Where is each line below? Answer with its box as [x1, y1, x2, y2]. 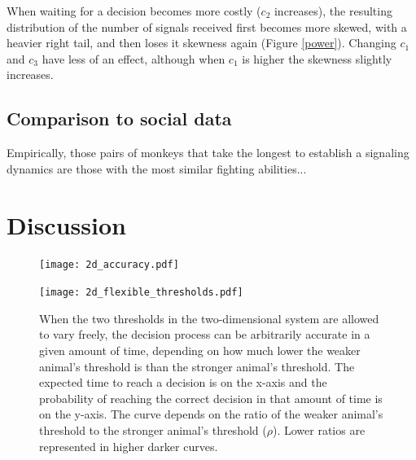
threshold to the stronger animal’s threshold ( [39, 421, 267, 438]
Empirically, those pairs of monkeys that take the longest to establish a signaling [7, 144, 409, 161]
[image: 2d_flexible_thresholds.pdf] [39, 287, 243, 299]
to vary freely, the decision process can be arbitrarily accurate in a [39, 326, 370, 343]
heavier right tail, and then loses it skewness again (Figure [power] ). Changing [7, 34, 396, 51]
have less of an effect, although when [42, 50, 226, 67]
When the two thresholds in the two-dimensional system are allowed [39, 309, 379, 326]
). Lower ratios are [272, 421, 366, 438]
